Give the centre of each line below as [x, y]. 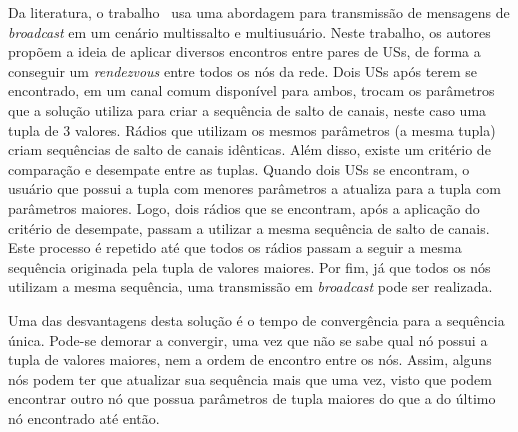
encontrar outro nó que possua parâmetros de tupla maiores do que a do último [252, 398]
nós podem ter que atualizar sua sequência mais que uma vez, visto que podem [250, 378]
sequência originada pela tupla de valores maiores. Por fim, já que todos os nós [249, 266]
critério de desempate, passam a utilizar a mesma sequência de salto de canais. [249, 227]
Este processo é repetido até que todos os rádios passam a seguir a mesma [235, 247]
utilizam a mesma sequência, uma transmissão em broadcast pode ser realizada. [250, 286]
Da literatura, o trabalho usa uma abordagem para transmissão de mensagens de [259, 12]
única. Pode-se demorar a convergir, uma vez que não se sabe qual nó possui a [248, 339]
